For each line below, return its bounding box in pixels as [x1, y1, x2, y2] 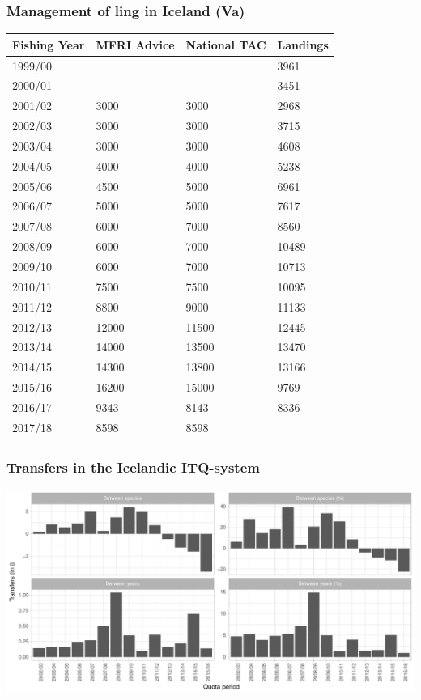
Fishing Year [12, 36, 85, 53]
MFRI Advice [96, 36, 175, 53]
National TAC [185, 36, 266, 53]
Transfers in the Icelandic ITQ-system [6, 456, 260, 477]
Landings [277, 36, 329, 53]
